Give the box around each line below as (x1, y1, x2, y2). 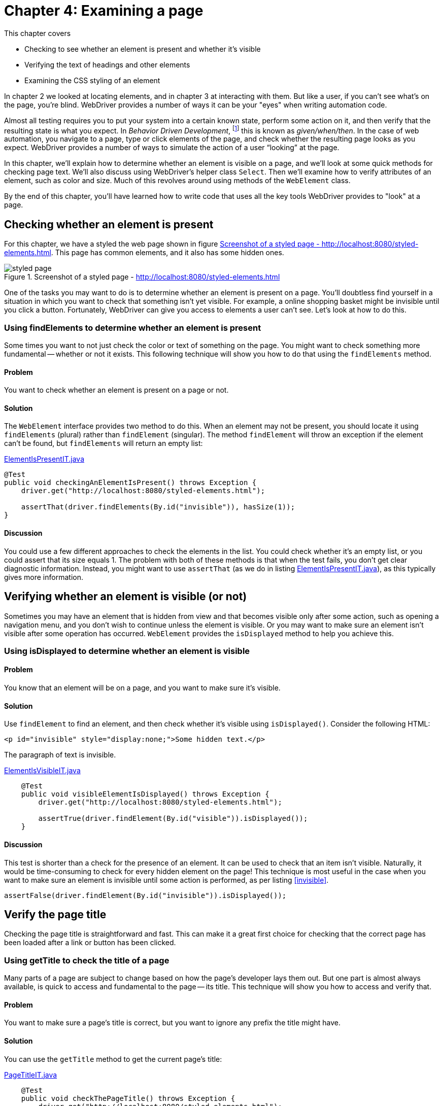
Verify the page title (4, 908, 107, 921)
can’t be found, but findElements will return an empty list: (4, 439, 203, 448)
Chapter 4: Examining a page (4, 2, 203, 19)
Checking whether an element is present (4, 218, 214, 231)
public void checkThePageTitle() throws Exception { (21, 1094, 235, 1102)
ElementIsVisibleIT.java (4, 766, 81, 775)
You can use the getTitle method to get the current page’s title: (4, 1054, 222, 1063)
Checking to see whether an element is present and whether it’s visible (24, 44, 261, 53)
